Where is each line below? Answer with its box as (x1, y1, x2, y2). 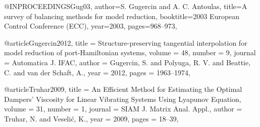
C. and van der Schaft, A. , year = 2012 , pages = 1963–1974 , (4, 67, 190, 77)
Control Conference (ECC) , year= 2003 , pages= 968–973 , (4, 21, 177, 31)
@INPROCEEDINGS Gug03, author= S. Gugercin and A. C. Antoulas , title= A (4, 1, 247, 11)
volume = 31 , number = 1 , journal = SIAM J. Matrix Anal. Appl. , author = (4, 103, 242, 114)
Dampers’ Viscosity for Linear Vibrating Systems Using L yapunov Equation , (4, 93, 241, 104)
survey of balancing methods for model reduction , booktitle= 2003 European (4, 11, 240, 21)
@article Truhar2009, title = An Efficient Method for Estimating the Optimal (4, 84, 242, 94)
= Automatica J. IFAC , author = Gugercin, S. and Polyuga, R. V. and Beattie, (4, 57, 251, 67)
